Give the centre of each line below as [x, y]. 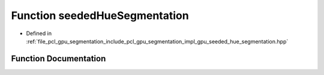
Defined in [39, 33]
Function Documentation [58, 59]
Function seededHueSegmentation [100, 15]
